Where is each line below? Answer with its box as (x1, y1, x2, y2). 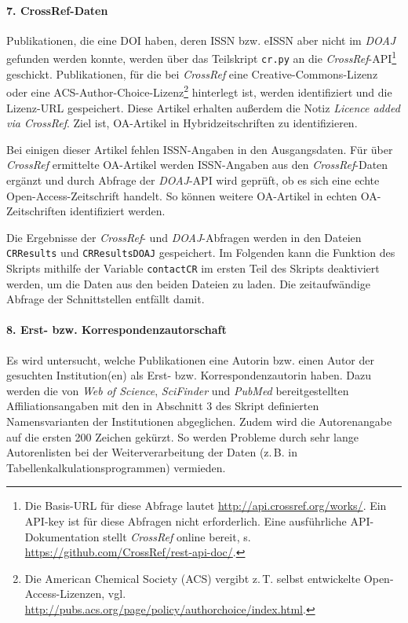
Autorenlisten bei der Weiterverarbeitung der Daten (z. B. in (6, 444, 297, 460)
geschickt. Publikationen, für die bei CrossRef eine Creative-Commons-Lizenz (6, 65, 378, 82)
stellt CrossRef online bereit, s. (103, 528, 251, 544)
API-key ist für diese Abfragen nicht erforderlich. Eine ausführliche (24, 512, 347, 529)
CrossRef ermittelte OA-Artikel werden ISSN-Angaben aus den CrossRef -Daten (6, 156, 388, 173)
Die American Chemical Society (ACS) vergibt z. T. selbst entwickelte (24, 570, 361, 586)
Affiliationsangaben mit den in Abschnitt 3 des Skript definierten (6, 398, 319, 414)
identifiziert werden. (70, 203, 166, 219)
